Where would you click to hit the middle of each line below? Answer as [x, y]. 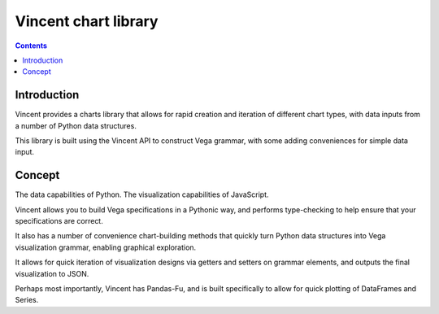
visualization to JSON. [52, 273]
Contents [31, 46]
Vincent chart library [87, 21]
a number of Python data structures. [76, 125]
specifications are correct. [59, 221]
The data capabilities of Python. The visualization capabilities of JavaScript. [142, 194]
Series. [27, 300]
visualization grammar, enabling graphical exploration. [106, 247]
